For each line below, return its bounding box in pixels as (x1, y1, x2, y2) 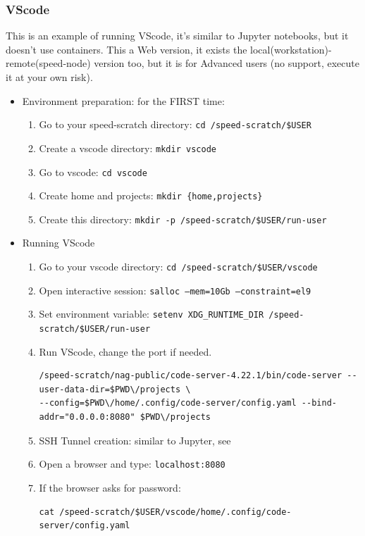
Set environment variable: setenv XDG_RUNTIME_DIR (39, 306, 264, 321)
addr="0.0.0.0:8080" (39, 412, 135, 423)
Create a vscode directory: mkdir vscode (39, 140, 216, 155)
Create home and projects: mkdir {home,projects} (39, 188, 263, 203)
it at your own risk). (6, 70, 93, 84)
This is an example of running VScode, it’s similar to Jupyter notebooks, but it (6, 28, 349, 43)
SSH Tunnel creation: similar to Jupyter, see (39, 432, 231, 447)
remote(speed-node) (6, 56, 91, 70)
